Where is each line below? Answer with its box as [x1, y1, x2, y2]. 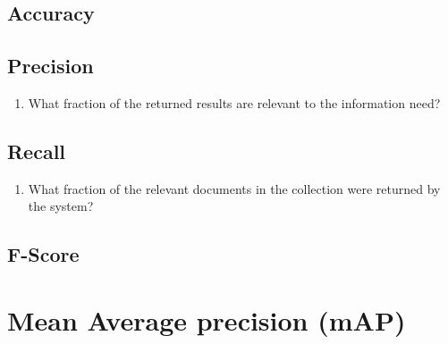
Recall [7, 137, 66, 164]
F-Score [7, 240, 80, 268]
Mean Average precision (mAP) [7, 301, 406, 338]
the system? [28, 197, 94, 215]
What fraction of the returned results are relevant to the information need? [28, 93, 441, 112]
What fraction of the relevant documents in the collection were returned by [28, 179, 441, 197]
